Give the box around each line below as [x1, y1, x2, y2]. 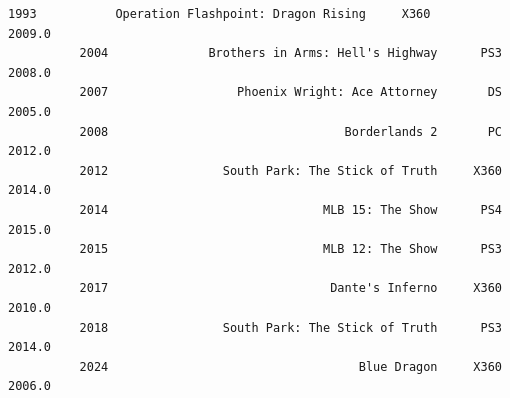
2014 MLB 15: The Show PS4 [79, 202, 502, 217]
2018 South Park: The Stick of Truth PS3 [79, 320, 502, 335]
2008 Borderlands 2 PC [79, 124, 502, 139]
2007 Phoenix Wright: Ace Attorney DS [79, 85, 502, 100]
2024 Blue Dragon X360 [79, 359, 502, 374]
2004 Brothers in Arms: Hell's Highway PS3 [79, 46, 502, 61]
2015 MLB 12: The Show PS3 [79, 242, 502, 257]
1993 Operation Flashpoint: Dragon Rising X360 [8, 7, 431, 21]
